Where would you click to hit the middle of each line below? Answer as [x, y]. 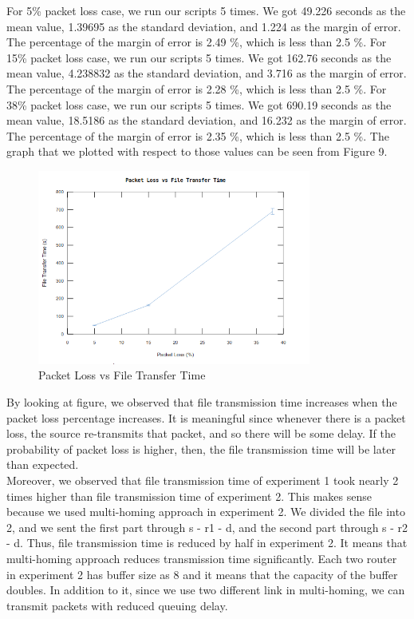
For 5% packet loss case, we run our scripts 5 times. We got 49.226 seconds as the [206, 10]
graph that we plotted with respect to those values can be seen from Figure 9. [197, 151]
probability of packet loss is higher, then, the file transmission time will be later [201, 448]
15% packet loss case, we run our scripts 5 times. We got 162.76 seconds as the [199, 57]
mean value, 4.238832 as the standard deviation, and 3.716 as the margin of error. [207, 73]
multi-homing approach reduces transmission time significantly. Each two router [202, 558]
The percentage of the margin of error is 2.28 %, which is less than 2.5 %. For [197, 88]
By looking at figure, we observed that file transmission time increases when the [202, 402]
